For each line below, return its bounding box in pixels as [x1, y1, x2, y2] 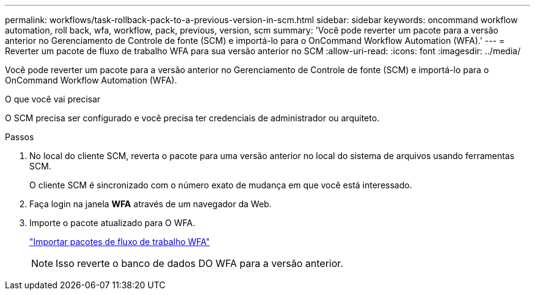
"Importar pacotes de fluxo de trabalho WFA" [29, 236, 210, 247]
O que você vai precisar [5, 94, 101, 104]
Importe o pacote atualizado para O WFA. [29, 218, 195, 228]
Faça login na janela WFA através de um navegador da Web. [29, 199, 272, 209]
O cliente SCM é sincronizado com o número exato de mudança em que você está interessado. [29, 180, 412, 190]
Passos [5, 132, 34, 142]
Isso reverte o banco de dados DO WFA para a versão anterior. [56, 257, 343, 269]
